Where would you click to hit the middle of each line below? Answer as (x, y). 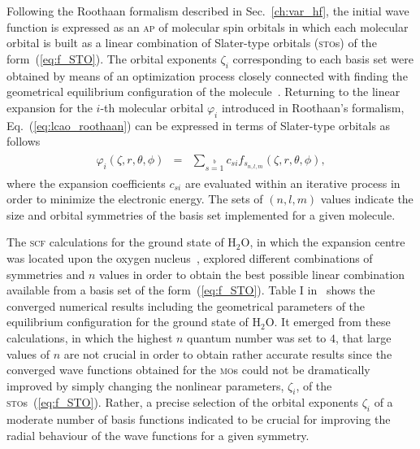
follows (24, 141)
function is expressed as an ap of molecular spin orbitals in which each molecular (208, 26)
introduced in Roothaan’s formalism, (313, 107)
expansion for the (50, 107)
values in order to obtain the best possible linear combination (252, 274)
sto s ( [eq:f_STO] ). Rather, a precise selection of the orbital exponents (183, 402)
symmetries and (46, 274)
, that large (364, 337)
